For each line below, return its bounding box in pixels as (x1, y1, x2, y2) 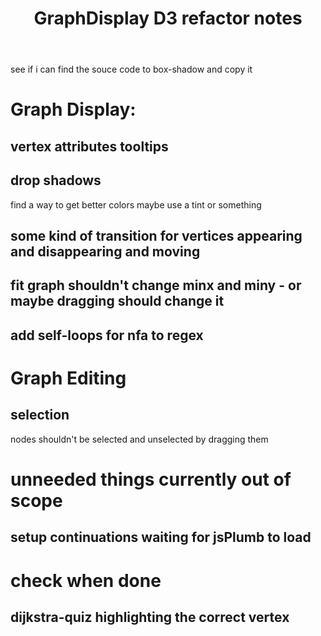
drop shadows (10, 172, 102, 189)
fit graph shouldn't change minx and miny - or (10, 277, 302, 294)
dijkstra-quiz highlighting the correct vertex (10, 608, 290, 626)
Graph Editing (10, 367, 127, 389)
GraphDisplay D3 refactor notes (33, 7, 303, 30)
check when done (10, 569, 162, 592)
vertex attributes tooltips (10, 138, 169, 155)
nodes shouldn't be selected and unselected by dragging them (10, 433, 269, 445)
